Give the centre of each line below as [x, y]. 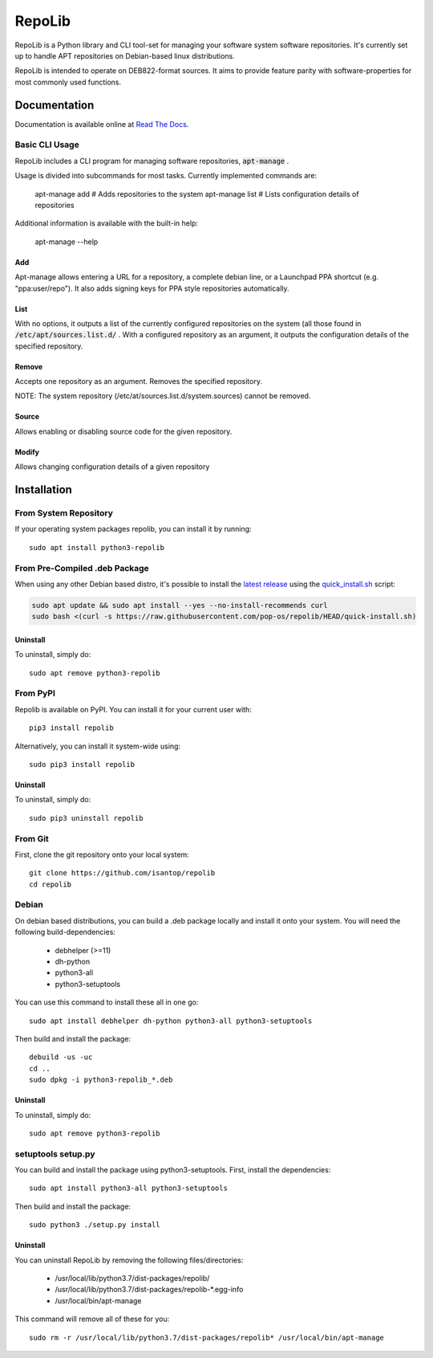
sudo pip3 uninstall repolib [86, 818]
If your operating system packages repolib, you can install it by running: [133, 529]
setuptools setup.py [55, 1154]
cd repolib [51, 884]
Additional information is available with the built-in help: [106, 223]
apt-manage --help [67, 242]
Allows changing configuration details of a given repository [112, 467]
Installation [43, 490]
